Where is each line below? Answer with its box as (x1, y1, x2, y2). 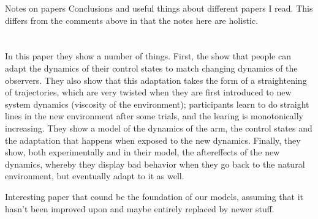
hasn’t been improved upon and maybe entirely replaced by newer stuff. (5, 202, 274, 215)
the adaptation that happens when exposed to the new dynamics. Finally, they (5, 133, 301, 146)
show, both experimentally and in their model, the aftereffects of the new (5, 146, 280, 158)
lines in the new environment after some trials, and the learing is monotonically (5, 109, 303, 122)
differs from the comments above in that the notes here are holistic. (5, 13, 259, 26)
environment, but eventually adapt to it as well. (5, 169, 184, 182)
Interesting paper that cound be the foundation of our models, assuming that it (5, 190, 303, 202)
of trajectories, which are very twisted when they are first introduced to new (5, 86, 292, 98)
